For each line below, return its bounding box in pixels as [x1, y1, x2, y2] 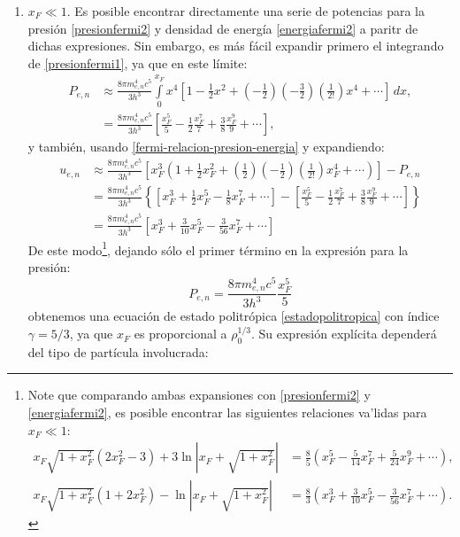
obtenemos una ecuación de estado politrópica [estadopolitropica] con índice [27, 307, 440, 325]
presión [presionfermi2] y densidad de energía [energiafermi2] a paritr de [27, 19, 418, 37]
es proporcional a [134, 324, 227, 343]
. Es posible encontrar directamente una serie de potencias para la [66, 2, 425, 19]
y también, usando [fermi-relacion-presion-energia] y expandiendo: [27, 137, 385, 156]
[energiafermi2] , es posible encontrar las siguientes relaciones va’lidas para [27, 403, 427, 422]
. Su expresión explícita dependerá [250, 324, 437, 343]
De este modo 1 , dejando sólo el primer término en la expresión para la [27, 237, 409, 259]
